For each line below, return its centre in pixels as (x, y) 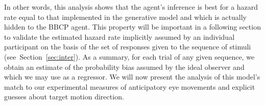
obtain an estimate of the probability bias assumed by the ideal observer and (124, 67)
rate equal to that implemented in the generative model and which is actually (125, 17)
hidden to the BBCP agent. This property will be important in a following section (132, 27)
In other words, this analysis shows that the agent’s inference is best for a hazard (131, 7)
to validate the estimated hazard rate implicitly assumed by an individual (119, 36)
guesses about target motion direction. (64, 97)
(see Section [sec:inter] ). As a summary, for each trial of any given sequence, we (129, 56)
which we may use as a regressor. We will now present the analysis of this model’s (132, 77)
